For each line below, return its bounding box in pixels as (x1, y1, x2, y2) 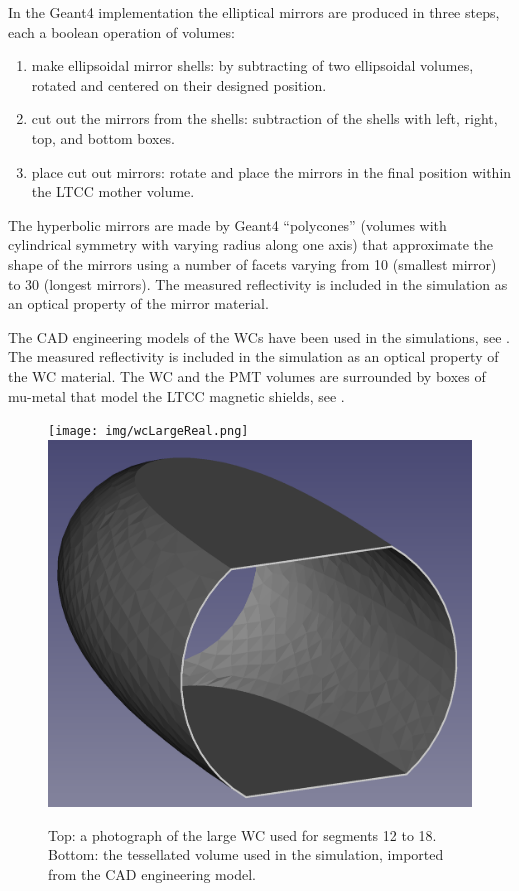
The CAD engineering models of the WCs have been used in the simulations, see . (8, 326, 510, 347)
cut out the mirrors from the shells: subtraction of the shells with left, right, (31, 108, 498, 129)
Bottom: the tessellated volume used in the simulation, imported (48, 844, 444, 865)
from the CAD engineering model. (48, 863, 256, 884)
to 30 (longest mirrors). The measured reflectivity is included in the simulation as (8, 273, 508, 294)
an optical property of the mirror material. (8, 293, 269, 314)
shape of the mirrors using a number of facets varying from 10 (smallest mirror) (8, 253, 497, 274)
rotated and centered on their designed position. (31, 74, 327, 95)
